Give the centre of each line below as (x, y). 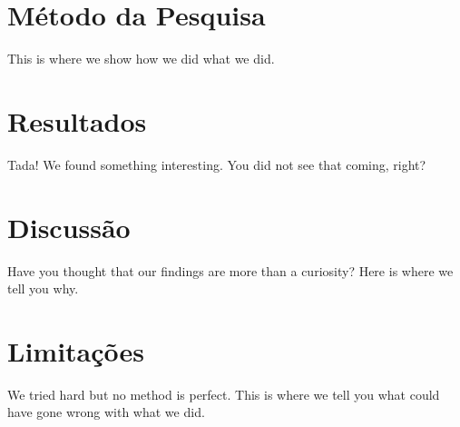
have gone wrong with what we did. (106, 412)
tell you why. (43, 288)
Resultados (77, 120)
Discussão (69, 227)
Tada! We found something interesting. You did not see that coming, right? (217, 164)
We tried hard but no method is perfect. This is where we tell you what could (224, 394)
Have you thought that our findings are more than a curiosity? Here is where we (230, 270)
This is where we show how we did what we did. (141, 59)
